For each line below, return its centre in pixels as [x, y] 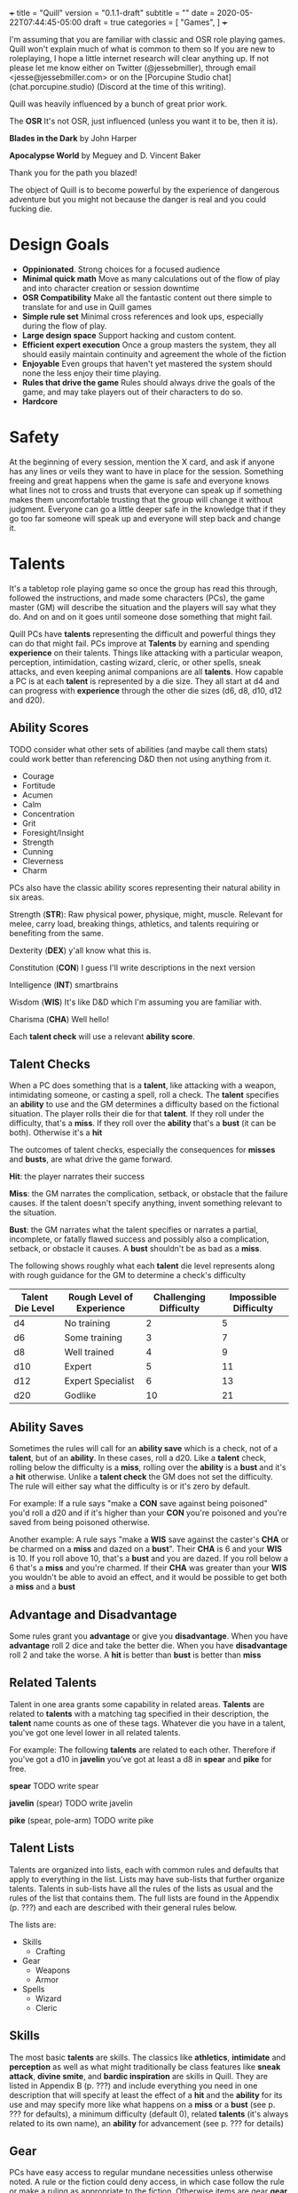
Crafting [50, 1951]
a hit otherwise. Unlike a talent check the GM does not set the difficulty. [141, 1477]
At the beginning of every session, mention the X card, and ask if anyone [142, 462]
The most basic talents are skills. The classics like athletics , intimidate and [148, 2057]
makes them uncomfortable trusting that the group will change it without [141, 499]
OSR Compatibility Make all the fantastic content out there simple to [147, 298]
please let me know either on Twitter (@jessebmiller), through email [133, 68]
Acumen [37, 795]
